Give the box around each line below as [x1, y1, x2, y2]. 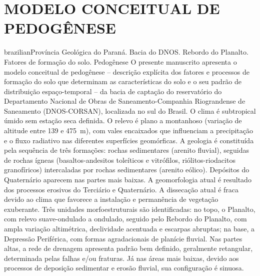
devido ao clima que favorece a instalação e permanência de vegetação [4, 194, 218, 204]
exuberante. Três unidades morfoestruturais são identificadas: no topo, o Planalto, [4, 203, 255, 214]
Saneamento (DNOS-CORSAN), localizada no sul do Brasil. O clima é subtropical [4, 105, 256, 116]
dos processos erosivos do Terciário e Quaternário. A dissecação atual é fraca [4, 184, 239, 194]
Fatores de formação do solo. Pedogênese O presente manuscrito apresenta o [4, 56, 237, 67]
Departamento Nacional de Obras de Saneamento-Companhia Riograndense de [4, 96, 245, 106]
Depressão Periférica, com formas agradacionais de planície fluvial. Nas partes [4, 233, 242, 243]
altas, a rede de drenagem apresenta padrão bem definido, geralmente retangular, [4, 243, 253, 253]
